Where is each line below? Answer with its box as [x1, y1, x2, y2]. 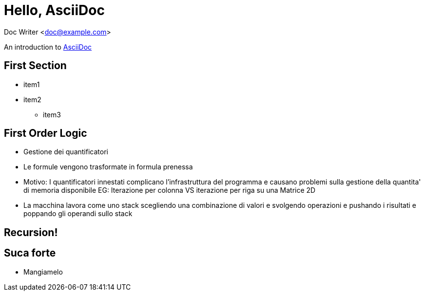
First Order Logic [4, 127, 87, 140]
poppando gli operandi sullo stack [23, 209, 133, 218]
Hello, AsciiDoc [4, 2, 105, 18]
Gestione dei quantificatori [23, 147, 108, 156]
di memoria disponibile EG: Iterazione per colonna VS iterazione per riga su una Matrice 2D [23, 186, 316, 195]
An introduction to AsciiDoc [4, 42, 92, 51]
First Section [4, 59, 67, 72]
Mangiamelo [23, 267, 63, 276]
